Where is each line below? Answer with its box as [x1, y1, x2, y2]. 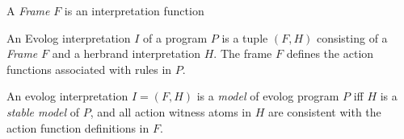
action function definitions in [6, 119, 149, 136]
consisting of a [316, 29, 388, 46]
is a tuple [221, 29, 268, 46]
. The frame [213, 45, 272, 62]
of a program [143, 29, 208, 46]
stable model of [6, 103, 80, 120]
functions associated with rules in [6, 60, 172, 77]
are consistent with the [267, 103, 381, 120]
